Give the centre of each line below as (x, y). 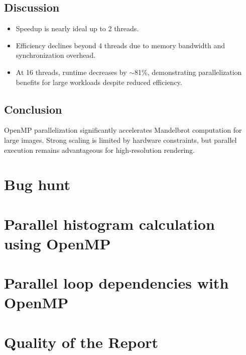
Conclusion (33, 109)
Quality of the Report (81, 342)
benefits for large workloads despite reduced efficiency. (99, 82)
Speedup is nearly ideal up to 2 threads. (77, 28)
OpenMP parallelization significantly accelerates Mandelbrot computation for (123, 130)
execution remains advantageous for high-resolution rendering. (100, 150)
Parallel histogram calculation (109, 224)
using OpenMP (57, 243)
